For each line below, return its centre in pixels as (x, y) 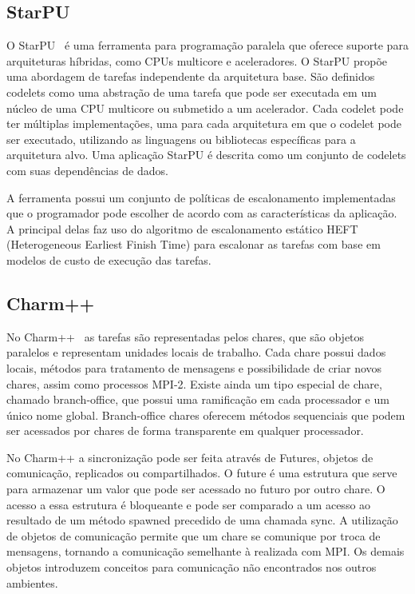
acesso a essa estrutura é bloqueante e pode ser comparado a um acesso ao (189, 504)
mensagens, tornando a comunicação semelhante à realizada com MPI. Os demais (206, 551)
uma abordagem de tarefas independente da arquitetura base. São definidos (191, 76)
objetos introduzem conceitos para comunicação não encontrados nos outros (192, 567)
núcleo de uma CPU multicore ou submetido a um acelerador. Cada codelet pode (205, 108)
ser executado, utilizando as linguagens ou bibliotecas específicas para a (181, 139)
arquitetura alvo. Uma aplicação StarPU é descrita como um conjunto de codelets (206, 155)
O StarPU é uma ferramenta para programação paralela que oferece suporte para (207, 45)
